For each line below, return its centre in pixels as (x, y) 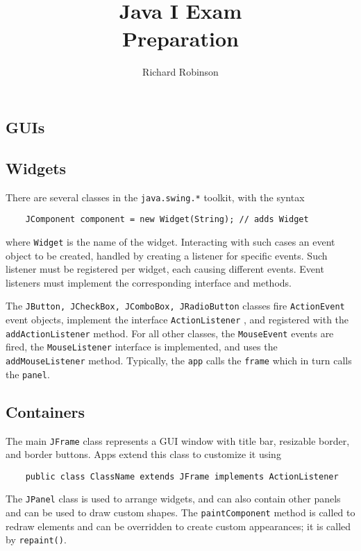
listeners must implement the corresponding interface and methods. (149, 282)
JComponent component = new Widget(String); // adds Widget (167, 220)
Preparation (180, 38)
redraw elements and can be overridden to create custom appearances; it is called (178, 526)
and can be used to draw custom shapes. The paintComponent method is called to (180, 512)
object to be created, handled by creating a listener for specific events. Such (167, 255)
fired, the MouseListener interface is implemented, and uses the (142, 347)
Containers (45, 411)
